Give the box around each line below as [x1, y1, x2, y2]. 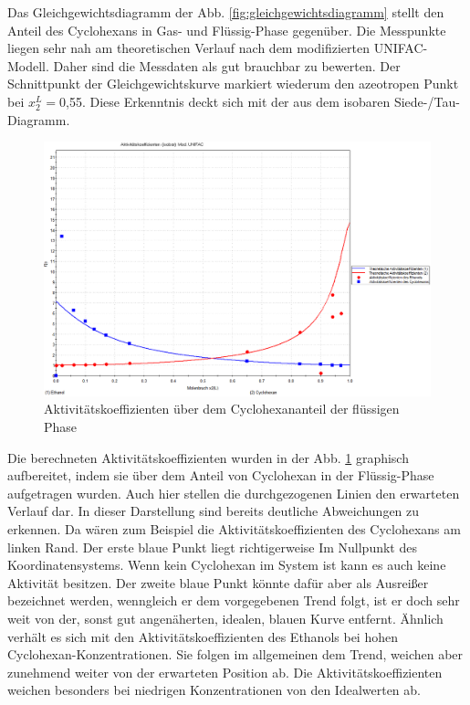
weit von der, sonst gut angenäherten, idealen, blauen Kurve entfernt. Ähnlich [7, 608, 444, 627]
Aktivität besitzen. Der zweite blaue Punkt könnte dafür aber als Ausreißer [7, 573, 429, 592]
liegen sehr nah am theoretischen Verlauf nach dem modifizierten [7, 38, 370, 58]
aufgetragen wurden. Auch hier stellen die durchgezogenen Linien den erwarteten [7, 483, 460, 502]
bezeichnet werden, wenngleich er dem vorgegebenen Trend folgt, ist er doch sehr [7, 591, 460, 610]
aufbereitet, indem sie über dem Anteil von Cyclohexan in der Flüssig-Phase [7, 466, 434, 485]
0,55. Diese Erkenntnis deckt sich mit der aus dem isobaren [59, 91, 391, 110]
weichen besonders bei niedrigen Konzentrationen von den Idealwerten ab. [7, 680, 421, 700]
